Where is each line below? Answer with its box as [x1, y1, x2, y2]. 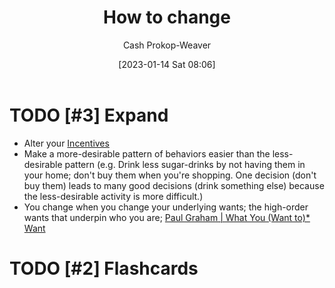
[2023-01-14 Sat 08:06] [118, 58, 216, 70]
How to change [103, 6, 231, 29]
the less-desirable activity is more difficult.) [23, 190, 204, 202]
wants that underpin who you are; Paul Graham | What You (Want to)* [23, 211, 311, 223]
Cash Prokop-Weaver [122, 39, 212, 51]
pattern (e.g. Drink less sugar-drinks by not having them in [64, 158, 306, 170]
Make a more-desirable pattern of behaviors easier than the [23, 147, 271, 160]
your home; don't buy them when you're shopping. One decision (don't [23, 169, 317, 181]
